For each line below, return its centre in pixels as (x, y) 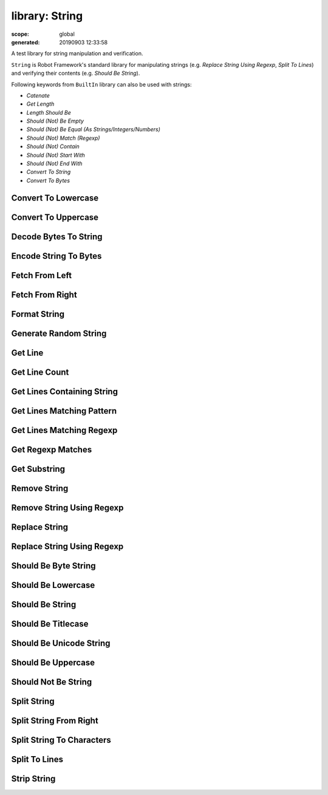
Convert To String (49, 172)
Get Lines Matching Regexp (64, 430)
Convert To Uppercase (55, 217)
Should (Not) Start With (56, 155)
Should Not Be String (52, 682)
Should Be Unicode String (61, 643)
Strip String (33, 779)
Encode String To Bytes (56, 256)
